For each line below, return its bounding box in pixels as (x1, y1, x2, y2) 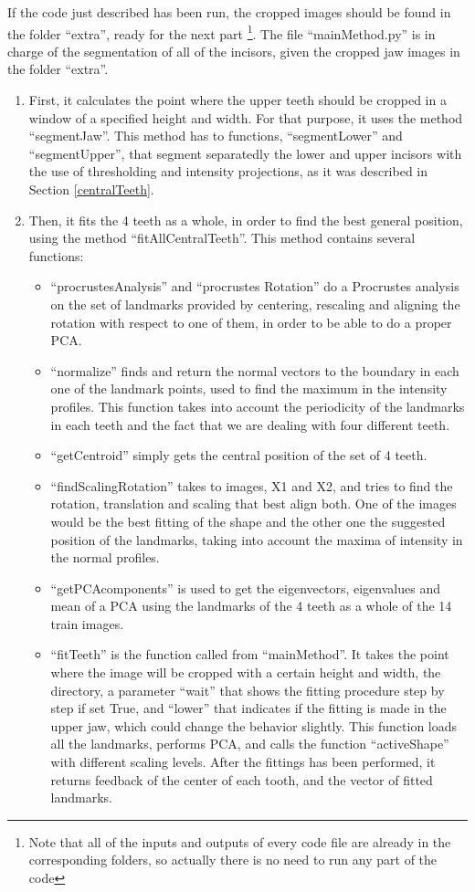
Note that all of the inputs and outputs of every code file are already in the (28, 832, 451, 851)
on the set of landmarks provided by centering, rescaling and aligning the (50, 294, 460, 313)
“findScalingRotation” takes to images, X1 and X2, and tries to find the (50, 476, 453, 495)
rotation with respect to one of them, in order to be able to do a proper (50, 312, 452, 331)
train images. (50, 614, 124, 633)
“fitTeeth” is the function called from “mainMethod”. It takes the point (50, 645, 449, 664)
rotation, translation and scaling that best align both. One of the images (50, 494, 457, 513)
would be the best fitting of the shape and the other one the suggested (50, 511, 446, 530)
